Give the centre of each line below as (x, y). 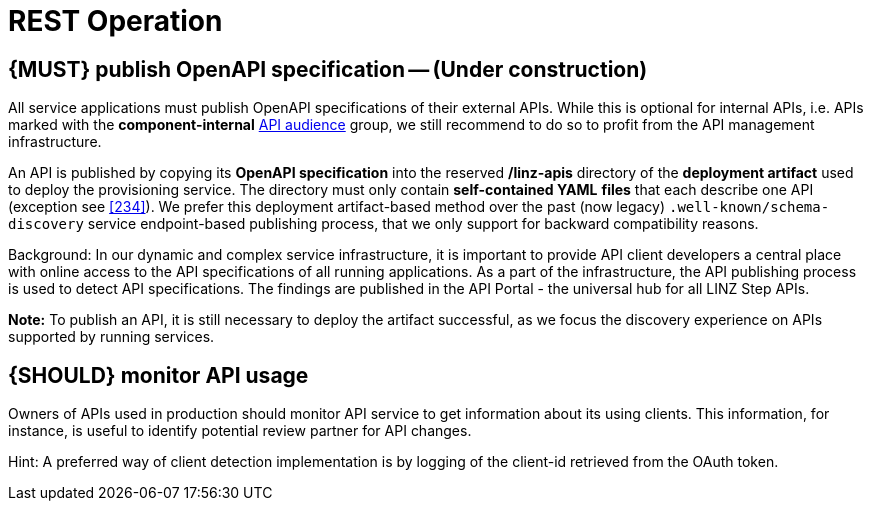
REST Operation (115, 21)
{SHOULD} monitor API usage (158, 375)
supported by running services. (111, 337)
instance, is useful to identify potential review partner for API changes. (240, 431)
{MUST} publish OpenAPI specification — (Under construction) (328, 69)
